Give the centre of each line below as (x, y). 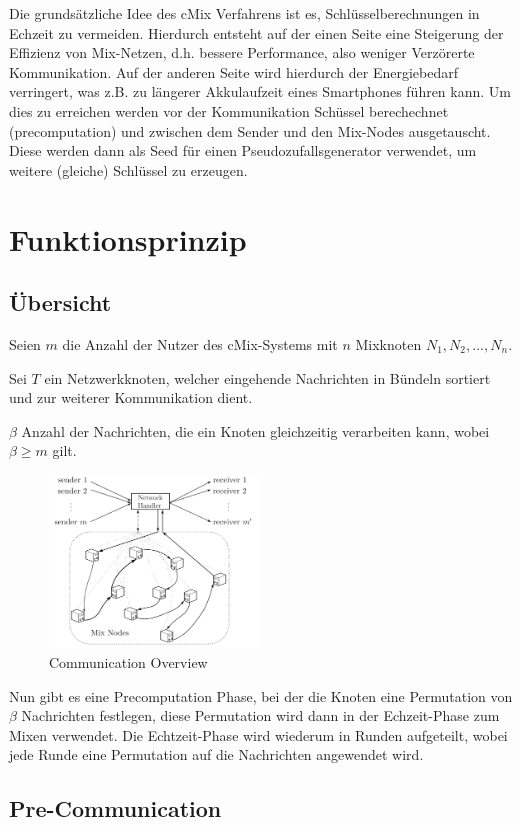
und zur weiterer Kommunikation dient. (131, 397)
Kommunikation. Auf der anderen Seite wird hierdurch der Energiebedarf (233, 71)
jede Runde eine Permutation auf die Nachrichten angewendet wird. (216, 754)
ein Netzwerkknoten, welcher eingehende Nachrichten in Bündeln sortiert (267, 377)
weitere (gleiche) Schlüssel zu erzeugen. (128, 169)
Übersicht (60, 302)
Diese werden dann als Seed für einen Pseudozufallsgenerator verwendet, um (243, 150)
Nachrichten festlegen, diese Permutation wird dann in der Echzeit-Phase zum (260, 715)
